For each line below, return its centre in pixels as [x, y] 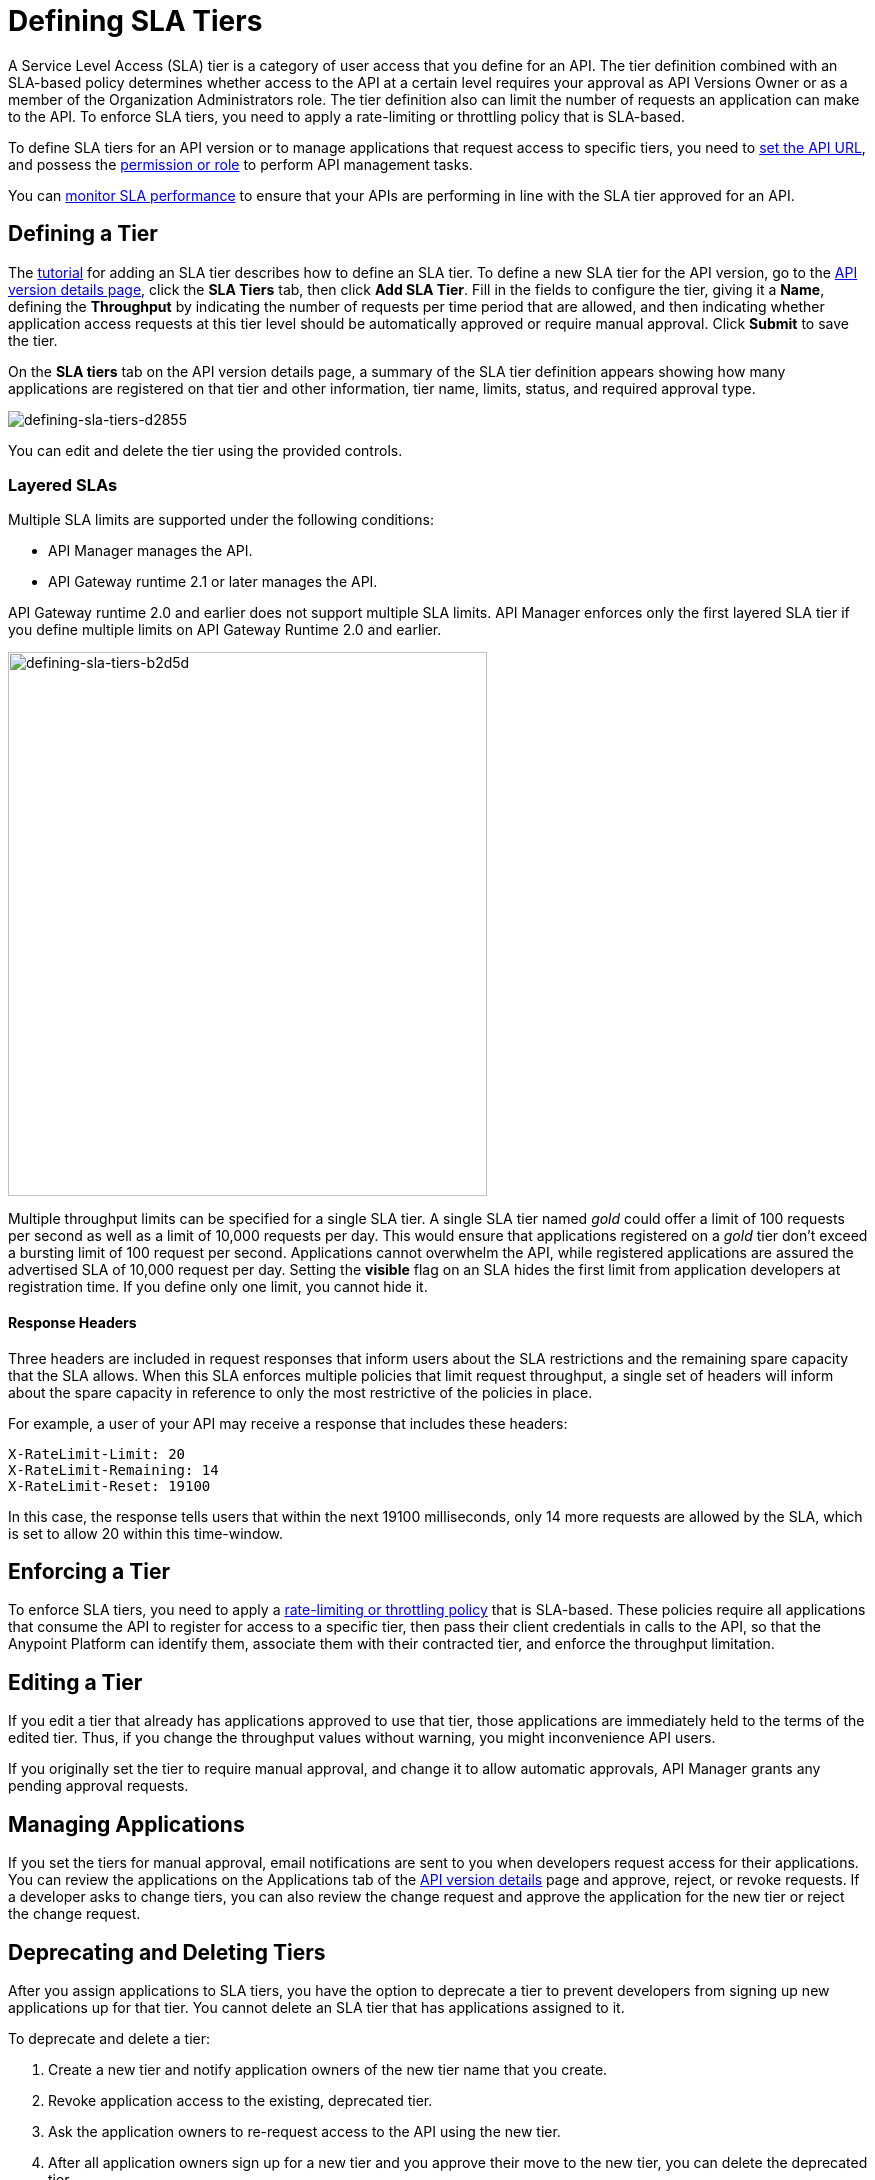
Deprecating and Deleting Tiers [167, 1952]
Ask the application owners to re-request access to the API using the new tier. [304, 2131]
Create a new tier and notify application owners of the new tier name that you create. [328, 2069]
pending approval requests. [98, 1786]
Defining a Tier [83, 234]
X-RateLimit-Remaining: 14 [113, 1469]
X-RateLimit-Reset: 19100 [109, 1485]
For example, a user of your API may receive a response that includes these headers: [288, 1423]
